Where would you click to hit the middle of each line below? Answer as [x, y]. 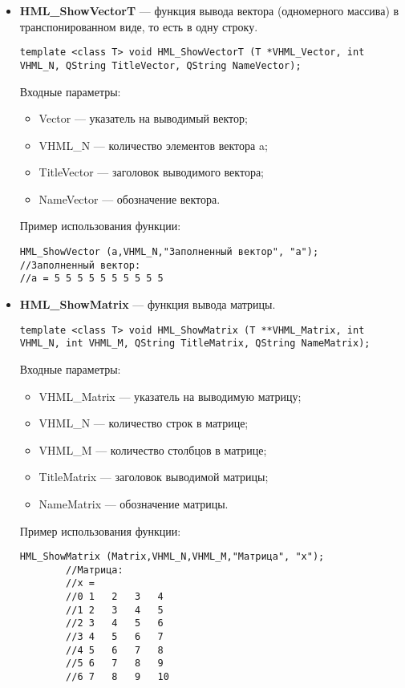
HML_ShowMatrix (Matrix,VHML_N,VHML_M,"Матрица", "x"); [172, 557]
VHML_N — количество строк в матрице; [144, 423]
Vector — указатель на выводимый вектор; [143, 118]
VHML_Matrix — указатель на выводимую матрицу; [170, 396]
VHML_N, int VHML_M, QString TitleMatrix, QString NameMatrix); [195, 344]
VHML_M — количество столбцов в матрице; [153, 449]
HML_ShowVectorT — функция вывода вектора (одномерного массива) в [209, 10]
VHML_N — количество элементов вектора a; [153, 145]
